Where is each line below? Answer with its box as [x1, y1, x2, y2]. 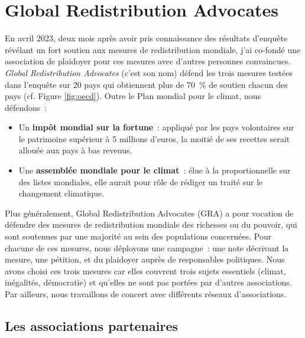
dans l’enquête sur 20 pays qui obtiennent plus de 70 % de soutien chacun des [5, 78, 288, 90]
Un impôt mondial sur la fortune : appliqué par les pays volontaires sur [18, 121, 294, 133]
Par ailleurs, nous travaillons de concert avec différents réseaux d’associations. [5, 288, 287, 300]
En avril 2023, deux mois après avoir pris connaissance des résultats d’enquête [5, 32, 288, 44]
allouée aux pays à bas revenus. [18, 144, 132, 156]
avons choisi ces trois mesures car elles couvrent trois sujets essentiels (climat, [5, 264, 286, 277]
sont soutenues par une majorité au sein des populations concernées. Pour [5, 230, 272, 242]
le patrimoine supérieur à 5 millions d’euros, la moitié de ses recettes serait [18, 132, 290, 145]
